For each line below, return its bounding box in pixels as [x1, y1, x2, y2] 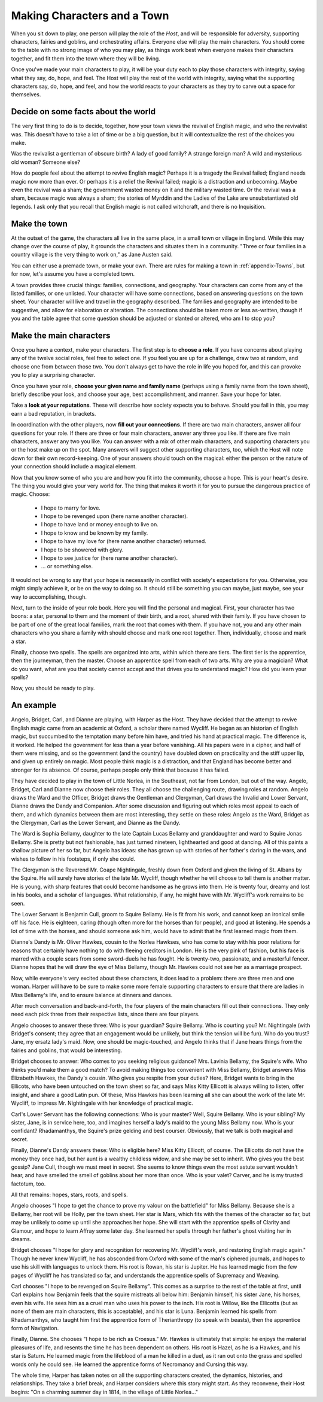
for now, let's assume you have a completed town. [11, 270, 135, 278]
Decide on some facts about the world [11, 106, 156, 117]
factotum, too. [11, 1180, 46, 1187]
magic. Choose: [11, 490, 50, 498]
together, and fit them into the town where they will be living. [11, 54, 161, 62]
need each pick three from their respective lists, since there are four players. [11, 1011, 200, 1018]
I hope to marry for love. [41, 504, 101, 511]
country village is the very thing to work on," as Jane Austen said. [11, 251, 173, 258]
